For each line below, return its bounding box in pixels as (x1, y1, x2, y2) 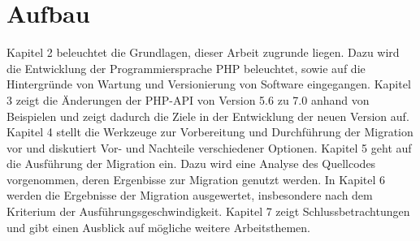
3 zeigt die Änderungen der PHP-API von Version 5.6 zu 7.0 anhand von (6, 91, 370, 108)
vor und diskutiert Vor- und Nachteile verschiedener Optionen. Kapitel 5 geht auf (6, 139, 412, 156)
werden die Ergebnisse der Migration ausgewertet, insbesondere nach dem (6, 187, 373, 204)
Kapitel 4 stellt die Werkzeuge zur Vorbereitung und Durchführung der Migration (6, 123, 414, 140)
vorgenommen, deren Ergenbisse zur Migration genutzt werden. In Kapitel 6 (6, 170, 386, 187)
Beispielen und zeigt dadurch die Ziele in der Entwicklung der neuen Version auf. (6, 107, 409, 124)
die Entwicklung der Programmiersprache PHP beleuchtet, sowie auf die (6, 59, 366, 76)
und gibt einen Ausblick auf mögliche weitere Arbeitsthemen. (6, 218, 310, 235)
